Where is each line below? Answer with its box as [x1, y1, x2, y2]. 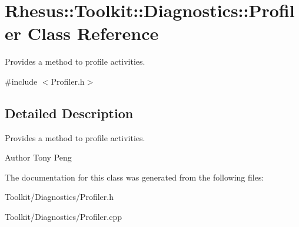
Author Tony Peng [5, 151, 72, 163]
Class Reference [27, 21, 159, 45]
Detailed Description [5, 104, 134, 122]
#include [5, 75, 38, 87]
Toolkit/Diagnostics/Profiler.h [5, 191, 114, 203]
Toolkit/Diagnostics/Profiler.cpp [5, 211, 122, 223]
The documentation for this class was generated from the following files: [5, 171, 264, 183]
